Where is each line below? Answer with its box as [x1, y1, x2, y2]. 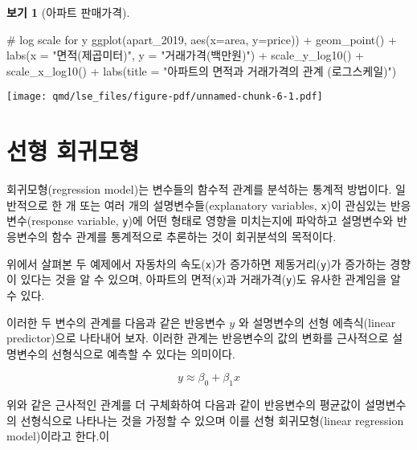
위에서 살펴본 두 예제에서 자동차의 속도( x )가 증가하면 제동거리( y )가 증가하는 [6, 255, 386, 272]
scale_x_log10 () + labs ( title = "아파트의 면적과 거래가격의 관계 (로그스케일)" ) [6, 62, 397, 79]
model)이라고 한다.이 [6, 427, 110, 444]
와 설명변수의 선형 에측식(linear [238, 313, 396, 330]
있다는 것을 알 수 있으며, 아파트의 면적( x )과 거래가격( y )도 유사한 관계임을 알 [20, 271, 401, 288]
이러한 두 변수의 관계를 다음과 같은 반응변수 [6, 313, 226, 330]
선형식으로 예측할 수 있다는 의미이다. [51, 345, 235, 362]
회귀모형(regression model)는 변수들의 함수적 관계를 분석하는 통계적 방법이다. [6, 181, 392, 198]
